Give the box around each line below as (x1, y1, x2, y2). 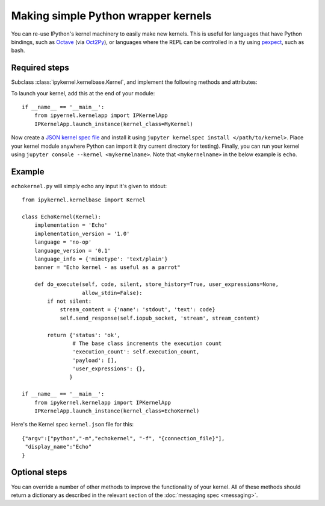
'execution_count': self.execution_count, (72, 349, 200, 355)
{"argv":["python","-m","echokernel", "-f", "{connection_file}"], (22, 435, 225, 441)
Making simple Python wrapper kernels (11, 9, 212, 22)
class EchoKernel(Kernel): (22, 213, 102, 220)
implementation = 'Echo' (34, 222, 108, 229)
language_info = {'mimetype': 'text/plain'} (34, 256, 168, 262)
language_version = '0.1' (34, 247, 111, 254)
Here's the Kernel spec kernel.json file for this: (11, 421, 134, 428)
